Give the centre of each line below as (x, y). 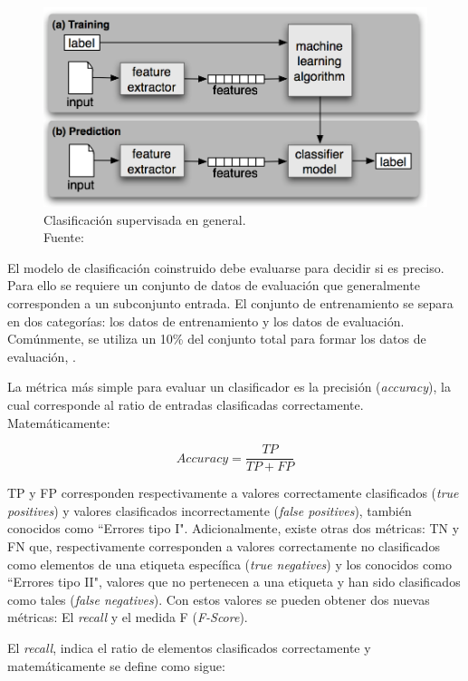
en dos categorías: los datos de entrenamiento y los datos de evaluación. (206, 321)
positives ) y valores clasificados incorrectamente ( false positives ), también (210, 510)
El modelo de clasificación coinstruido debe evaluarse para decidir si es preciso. (226, 267)
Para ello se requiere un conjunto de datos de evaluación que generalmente (214, 285)
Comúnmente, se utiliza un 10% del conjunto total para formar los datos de (217, 339)
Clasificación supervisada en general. (145, 219)
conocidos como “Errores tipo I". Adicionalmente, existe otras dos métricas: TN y (234, 528)
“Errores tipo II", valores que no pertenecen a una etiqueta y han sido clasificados (234, 582)
